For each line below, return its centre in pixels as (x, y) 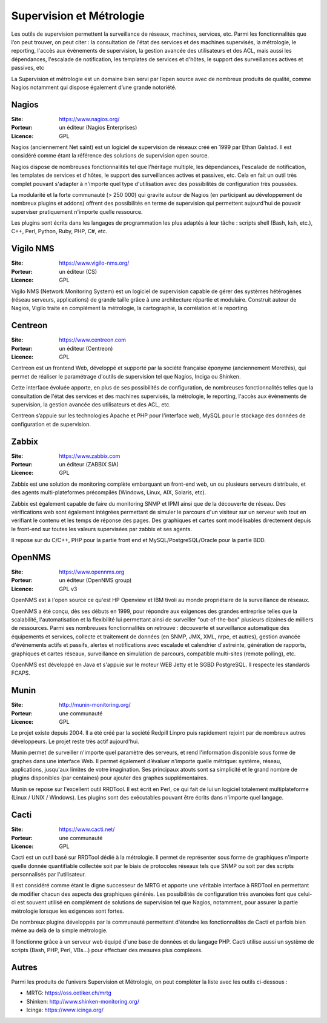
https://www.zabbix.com (90, 456)
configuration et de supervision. (51, 424)
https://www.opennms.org (92, 572)
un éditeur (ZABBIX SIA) (89, 465)
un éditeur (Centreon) (86, 348)
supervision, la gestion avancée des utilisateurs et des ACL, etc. (91, 404)
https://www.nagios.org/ (89, 119)
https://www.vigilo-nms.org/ (94, 263)
